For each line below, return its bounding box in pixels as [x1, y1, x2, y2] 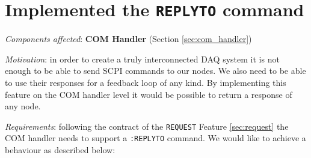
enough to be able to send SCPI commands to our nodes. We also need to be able [5, 64, 306, 77]
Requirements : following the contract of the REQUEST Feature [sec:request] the [5, 120, 289, 132]
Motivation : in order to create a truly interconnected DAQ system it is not [5, 52, 280, 65]
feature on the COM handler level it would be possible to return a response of [5, 88, 292, 100]
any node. [5, 100, 41, 112]
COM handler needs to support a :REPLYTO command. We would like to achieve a [5, 132, 306, 144]
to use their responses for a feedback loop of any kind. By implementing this [5, 76, 286, 89]
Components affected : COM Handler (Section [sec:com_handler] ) [5, 32, 252, 45]
